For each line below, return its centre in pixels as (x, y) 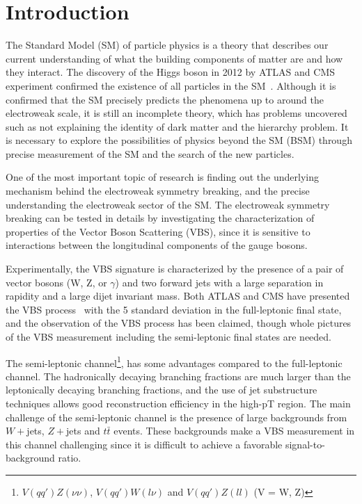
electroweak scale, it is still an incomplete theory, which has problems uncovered (176, 113)
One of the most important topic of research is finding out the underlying (162, 177)
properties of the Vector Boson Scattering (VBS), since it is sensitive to (158, 231)
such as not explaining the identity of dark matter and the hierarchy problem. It (177, 126)
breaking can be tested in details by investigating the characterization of (160, 218)
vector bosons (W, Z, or (56, 282)
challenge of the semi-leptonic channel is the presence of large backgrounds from (176, 417)
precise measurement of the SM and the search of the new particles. (150, 153)
